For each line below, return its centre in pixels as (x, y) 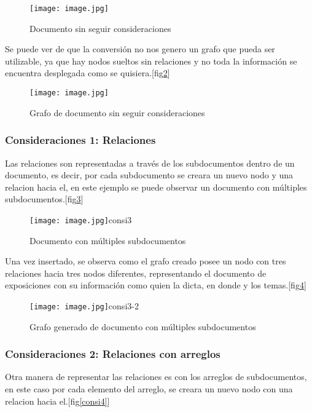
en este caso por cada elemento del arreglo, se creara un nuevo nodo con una (149, 388)
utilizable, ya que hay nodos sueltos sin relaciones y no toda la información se (151, 61)
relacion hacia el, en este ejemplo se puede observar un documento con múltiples (156, 187)
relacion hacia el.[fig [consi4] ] (57, 401)
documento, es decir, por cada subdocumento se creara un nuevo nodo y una (149, 175)
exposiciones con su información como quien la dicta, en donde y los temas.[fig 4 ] (156, 285)
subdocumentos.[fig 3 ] (44, 199)
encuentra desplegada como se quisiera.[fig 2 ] (88, 73)
